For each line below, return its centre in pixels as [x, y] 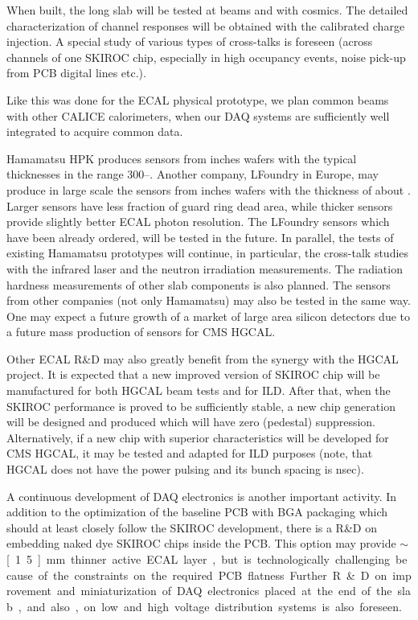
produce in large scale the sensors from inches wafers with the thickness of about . [209, 189]
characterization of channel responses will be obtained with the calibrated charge [206, 25]
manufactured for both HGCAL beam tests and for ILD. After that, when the [199, 390]
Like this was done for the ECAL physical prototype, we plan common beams [198, 99]
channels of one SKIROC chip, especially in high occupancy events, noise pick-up [206, 57]
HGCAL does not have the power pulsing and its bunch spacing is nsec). [185, 469]
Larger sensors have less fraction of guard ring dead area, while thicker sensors [200, 205]
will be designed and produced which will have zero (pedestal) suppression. [191, 422]
